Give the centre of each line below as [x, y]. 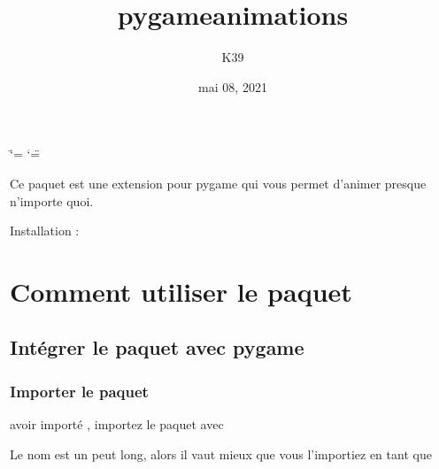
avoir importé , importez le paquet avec [117, 424]
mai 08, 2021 [233, 86]
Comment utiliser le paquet [181, 291]
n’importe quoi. [52, 200]
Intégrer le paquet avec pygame [157, 347]
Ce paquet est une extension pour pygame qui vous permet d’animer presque [218, 183]
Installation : [45, 231]
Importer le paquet [79, 391]
